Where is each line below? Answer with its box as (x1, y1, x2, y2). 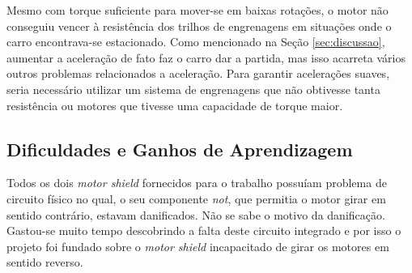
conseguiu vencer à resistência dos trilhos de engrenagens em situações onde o (6, 17, 392, 34)
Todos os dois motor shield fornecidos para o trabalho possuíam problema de (6, 174, 387, 191)
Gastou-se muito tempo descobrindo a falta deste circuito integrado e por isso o (6, 222, 401, 239)
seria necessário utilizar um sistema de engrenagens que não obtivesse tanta (6, 80, 380, 97)
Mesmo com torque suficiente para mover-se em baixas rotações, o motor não (6, 2, 389, 18)
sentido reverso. (6, 254, 83, 271)
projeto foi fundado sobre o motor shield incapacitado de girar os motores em (6, 237, 389, 254)
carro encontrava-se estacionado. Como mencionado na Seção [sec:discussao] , (6, 33, 385, 50)
